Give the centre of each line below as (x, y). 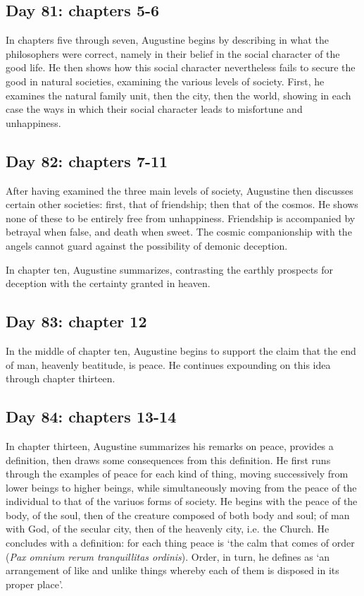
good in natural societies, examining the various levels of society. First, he (165, 81)
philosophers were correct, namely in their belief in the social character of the (173, 53)
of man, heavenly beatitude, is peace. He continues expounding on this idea (168, 364)
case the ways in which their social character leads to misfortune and (154, 109)
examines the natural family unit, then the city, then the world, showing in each (178, 95)
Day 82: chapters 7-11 (87, 160)
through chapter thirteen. (61, 378)
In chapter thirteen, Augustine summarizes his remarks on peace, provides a (170, 445)
